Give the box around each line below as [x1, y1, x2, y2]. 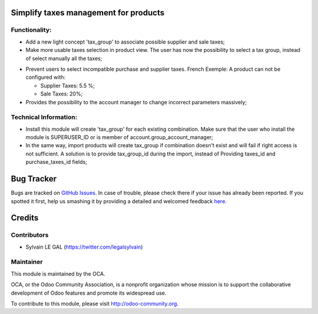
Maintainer [11, 258, 43, 266]
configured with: [25, 74, 66, 81]
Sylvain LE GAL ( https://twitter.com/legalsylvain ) [25, 243, 143, 250]
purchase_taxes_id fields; [25, 158, 88, 166]
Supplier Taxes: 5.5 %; [40, 82, 95, 89]
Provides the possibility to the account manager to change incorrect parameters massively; [25, 98, 247, 105]
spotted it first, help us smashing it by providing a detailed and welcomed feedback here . [11, 197, 227, 204]
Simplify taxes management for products [11, 8, 165, 18]
